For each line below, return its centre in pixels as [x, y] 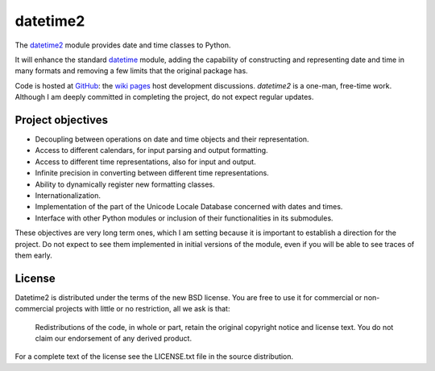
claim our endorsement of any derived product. [114, 338]
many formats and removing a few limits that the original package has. [132, 71]
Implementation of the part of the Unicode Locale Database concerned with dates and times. [189, 207]
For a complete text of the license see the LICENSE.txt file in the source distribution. [154, 357]
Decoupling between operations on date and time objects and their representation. [172, 139]
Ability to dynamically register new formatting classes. [125, 184]
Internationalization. [68, 195]
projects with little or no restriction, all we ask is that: [143, 309]
